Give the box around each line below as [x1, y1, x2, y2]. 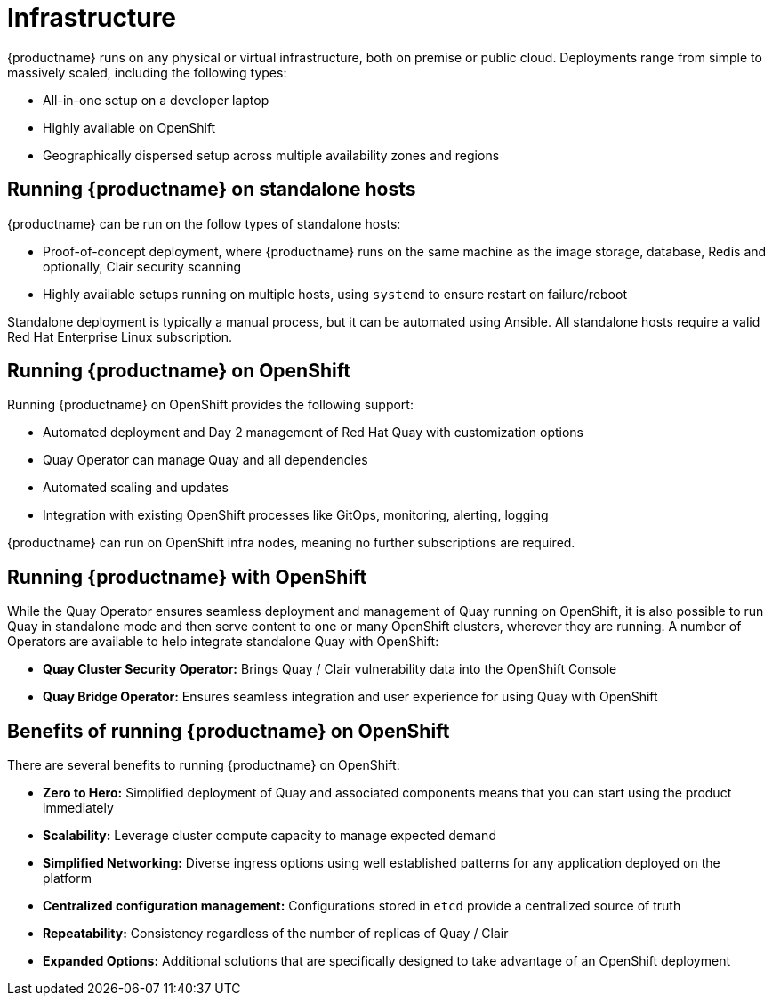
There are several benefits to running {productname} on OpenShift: [7, 757, 400, 773]
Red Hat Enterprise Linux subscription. [7, 328, 233, 344]
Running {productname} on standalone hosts [7, 178, 416, 201]
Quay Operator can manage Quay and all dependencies [43, 452, 368, 468]
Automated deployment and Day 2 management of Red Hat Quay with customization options [43, 425, 584, 441]
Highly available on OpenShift [43, 119, 216, 135]
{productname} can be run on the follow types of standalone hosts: [7, 215, 401, 231]
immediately [43, 800, 114, 816]
